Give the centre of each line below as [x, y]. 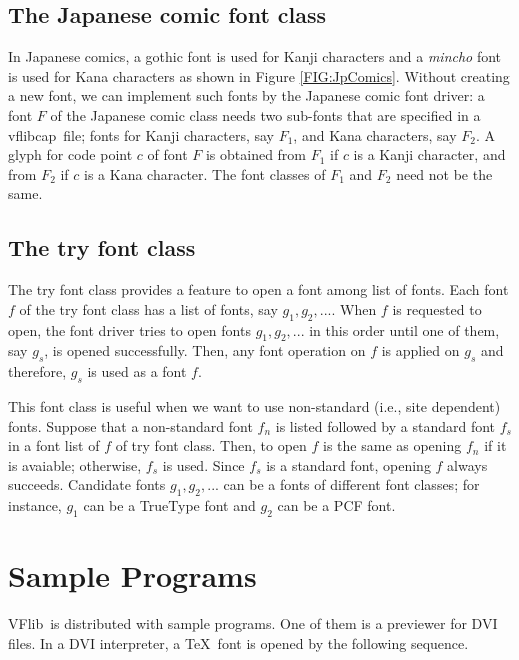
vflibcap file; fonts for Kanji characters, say [141, 134]
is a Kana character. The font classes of [205, 173]
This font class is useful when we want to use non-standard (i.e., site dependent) [254, 405]
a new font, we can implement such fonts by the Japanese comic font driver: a [246, 95]
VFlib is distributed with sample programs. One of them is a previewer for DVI [253, 623]
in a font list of [54, 445]
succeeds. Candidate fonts [87, 484]
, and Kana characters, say [375, 134]
